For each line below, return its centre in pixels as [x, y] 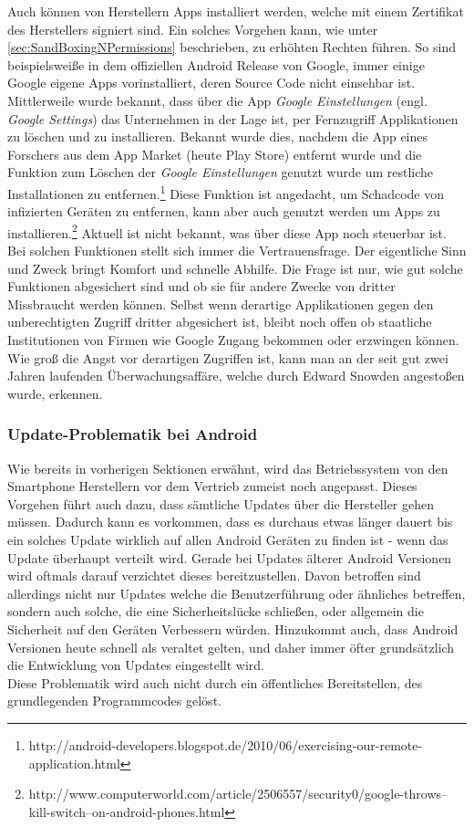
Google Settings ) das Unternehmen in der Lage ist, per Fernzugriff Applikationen [233, 118]
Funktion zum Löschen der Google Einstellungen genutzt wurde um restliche [221, 172]
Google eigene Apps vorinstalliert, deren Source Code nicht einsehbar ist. [211, 83]
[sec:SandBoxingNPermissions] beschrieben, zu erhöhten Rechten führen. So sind [232, 47]
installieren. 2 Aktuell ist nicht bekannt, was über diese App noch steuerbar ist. [227, 231]
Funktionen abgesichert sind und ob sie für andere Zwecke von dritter [201, 286]
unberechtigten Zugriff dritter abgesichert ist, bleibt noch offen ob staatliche [220, 322]
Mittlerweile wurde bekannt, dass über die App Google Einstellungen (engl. [217, 100]
